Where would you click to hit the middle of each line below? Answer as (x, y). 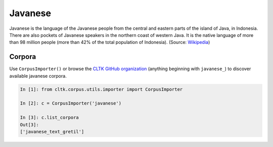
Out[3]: (29, 125)
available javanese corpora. (38, 76)
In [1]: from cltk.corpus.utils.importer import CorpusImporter (101, 89)
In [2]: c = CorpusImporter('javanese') (71, 103)
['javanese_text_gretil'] (52, 132)
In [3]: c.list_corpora (50, 118)
